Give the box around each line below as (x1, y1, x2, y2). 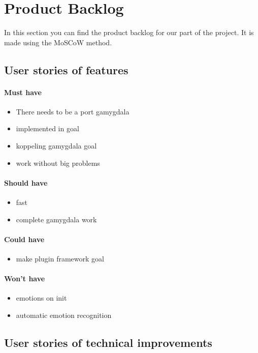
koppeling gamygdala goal (16, 140, 97, 151)
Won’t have (4, 273, 45, 284)
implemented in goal (16, 123, 79, 134)
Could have (4, 233, 45, 244)
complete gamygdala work (16, 214, 97, 224)
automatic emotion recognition (16, 310, 112, 320)
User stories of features (4, 62, 128, 77)
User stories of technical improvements (4, 335, 212, 350)
